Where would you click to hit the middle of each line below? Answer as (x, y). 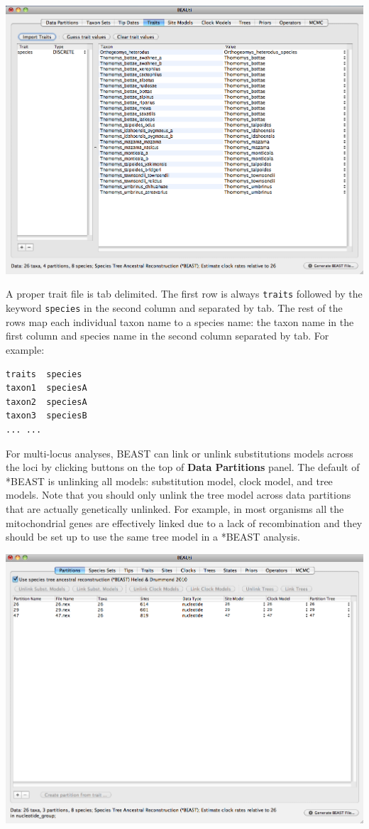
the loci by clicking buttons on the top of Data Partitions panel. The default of (183, 467)
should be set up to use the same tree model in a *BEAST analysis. (153, 537)
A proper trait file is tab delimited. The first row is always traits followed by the (184, 294)
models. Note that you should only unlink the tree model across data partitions (178, 495)
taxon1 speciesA (46, 388)
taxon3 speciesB (46, 416)
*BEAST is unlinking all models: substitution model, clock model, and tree (169, 481)
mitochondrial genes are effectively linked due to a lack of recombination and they (184, 522)
